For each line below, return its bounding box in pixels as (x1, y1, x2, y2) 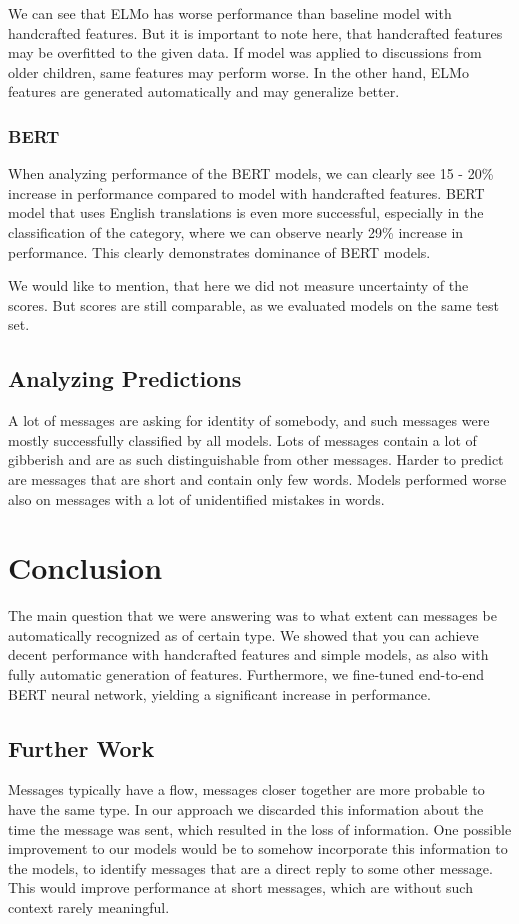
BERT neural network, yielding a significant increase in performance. (8, 683, 431, 704)
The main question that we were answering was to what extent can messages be (8, 605, 497, 626)
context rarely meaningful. (8, 896, 170, 917)
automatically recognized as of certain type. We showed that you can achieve (8, 624, 479, 645)
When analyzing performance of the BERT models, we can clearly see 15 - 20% (8, 163, 494, 184)
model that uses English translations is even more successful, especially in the (8, 202, 484, 223)
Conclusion (8, 547, 163, 588)
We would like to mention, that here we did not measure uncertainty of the (8, 275, 469, 296)
